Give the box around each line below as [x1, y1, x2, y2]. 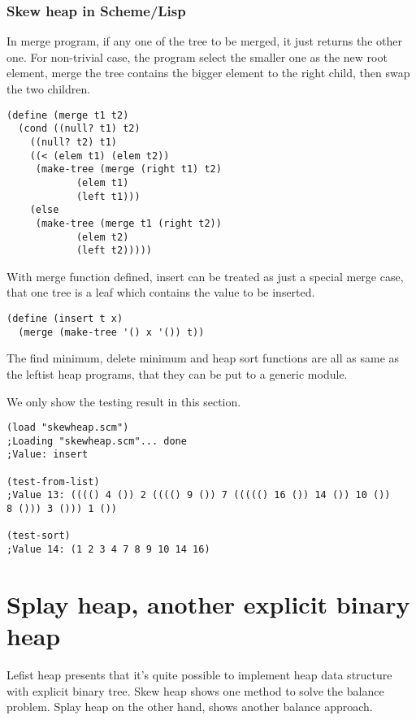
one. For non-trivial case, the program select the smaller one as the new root [6, 48, 388, 65]
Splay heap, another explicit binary [6, 587, 410, 620]
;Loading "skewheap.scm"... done [6, 435, 187, 447]
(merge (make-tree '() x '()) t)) [18, 326, 205, 338]
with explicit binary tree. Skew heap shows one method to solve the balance [6, 682, 384, 699]
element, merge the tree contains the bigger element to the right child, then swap [6, 64, 410, 81]
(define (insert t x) [6, 313, 123, 324]
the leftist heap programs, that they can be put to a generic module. [6, 365, 348, 382]
